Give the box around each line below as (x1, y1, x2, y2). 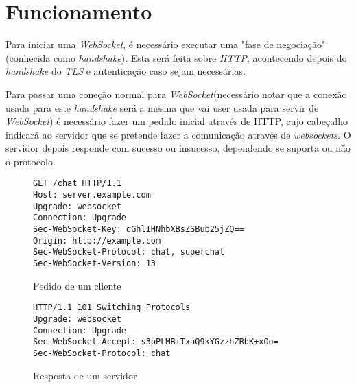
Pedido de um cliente (33, 278, 121, 292)
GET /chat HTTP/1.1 (33, 178, 121, 189)
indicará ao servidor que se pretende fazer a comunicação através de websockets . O (5, 127, 351, 141)
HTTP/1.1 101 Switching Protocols (33, 303, 191, 313)
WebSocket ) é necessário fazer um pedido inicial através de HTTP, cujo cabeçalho (5, 114, 348, 128)
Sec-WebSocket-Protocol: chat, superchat (33, 247, 225, 257)
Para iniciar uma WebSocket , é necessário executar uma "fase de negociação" (5, 37, 326, 51)
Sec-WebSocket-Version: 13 (33, 259, 156, 269)
